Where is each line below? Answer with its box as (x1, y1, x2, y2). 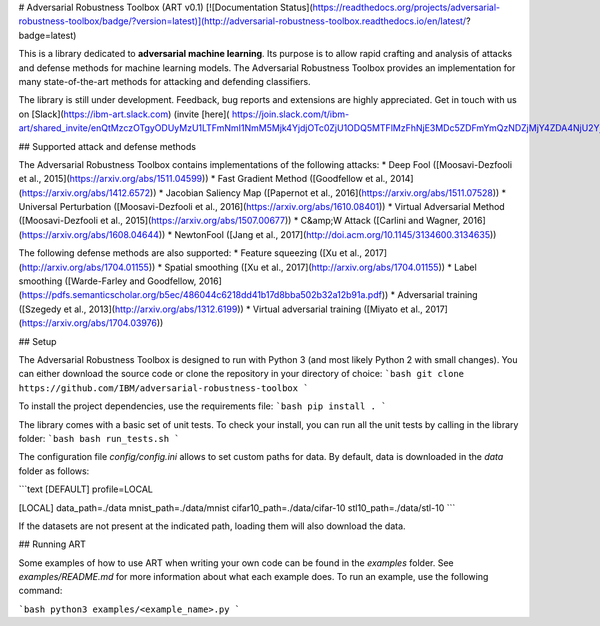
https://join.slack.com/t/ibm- (231, 108, 350, 120)
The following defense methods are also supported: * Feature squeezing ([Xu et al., (18, 247, 363, 259)
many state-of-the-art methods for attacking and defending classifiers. (18, 75, 311, 87)
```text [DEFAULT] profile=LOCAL (18, 483, 154, 495)
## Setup (18, 335, 57, 347)
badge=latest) (18, 29, 77, 41)
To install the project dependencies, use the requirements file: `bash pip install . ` (18, 400, 387, 412)
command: (18, 585, 63, 597)
